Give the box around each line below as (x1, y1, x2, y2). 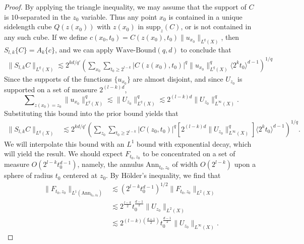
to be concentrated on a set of (143, 148, 235, 159)
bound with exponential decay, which (137, 138, 252, 149)
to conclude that (180, 44, 231, 54)
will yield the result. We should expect (4, 148, 123, 159)
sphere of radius (4, 170, 53, 180)
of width (172, 159, 198, 169)
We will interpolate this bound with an (4, 138, 125, 149)
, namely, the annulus (77, 159, 144, 169)
